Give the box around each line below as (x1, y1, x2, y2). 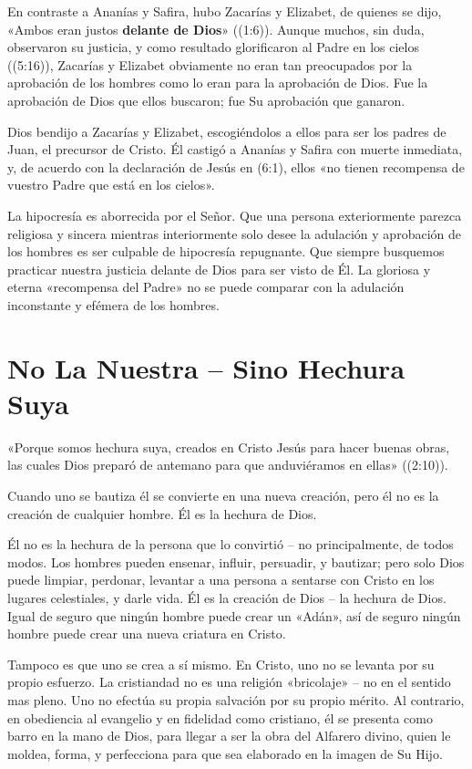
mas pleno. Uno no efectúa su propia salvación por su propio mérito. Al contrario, (7, 690, 465, 709)
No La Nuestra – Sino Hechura (7, 348, 405, 386)
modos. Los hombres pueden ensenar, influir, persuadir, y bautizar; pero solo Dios (7, 552, 465, 571)
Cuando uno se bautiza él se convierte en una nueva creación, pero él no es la (7, 486, 439, 504)
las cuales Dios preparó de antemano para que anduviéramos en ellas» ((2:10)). (7, 455, 448, 474)
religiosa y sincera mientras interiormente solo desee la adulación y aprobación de (7, 223, 461, 243)
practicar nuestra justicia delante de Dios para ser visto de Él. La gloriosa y (7, 259, 431, 278)
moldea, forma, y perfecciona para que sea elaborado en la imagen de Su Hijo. (7, 743, 443, 763)
